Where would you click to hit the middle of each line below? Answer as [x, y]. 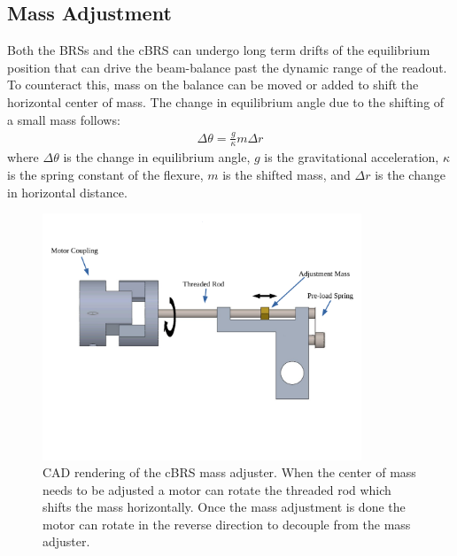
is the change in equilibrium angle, [157, 157]
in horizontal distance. [67, 192]
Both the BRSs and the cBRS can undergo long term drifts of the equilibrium [219, 50]
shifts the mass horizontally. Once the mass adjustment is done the [224, 507]
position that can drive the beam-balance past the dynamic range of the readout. [227, 67]
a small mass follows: [64, 119]
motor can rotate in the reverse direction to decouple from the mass [227, 524]
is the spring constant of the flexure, [105, 174]
